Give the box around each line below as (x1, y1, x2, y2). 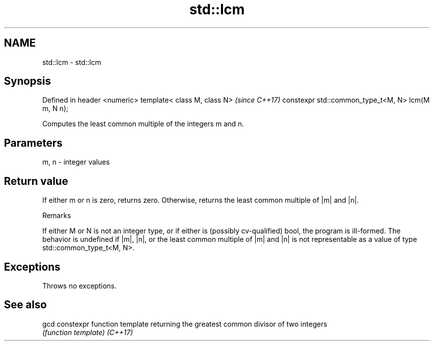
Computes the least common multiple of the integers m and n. (42, 119, 244, 128)
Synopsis (4, 75, 51, 88)
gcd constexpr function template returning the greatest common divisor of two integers (42, 319, 327, 328)
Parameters (4, 136, 62, 149)
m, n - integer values (42, 158, 110, 167)
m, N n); (42, 104, 68, 113)
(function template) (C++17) (42, 328, 133, 337)
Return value (4, 174, 68, 187)
